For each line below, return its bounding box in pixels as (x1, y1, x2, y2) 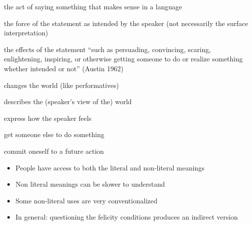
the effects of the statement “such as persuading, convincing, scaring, (4, 44, 211, 54)
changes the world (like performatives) (4, 80, 119, 90)
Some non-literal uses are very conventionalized (15, 195, 157, 205)
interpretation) (4, 28, 48, 38)
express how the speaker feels (4, 112, 92, 123)
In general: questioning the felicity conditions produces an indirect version (15, 212, 238, 222)
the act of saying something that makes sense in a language (4, 1, 182, 11)
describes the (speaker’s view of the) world (4, 96, 132, 107)
